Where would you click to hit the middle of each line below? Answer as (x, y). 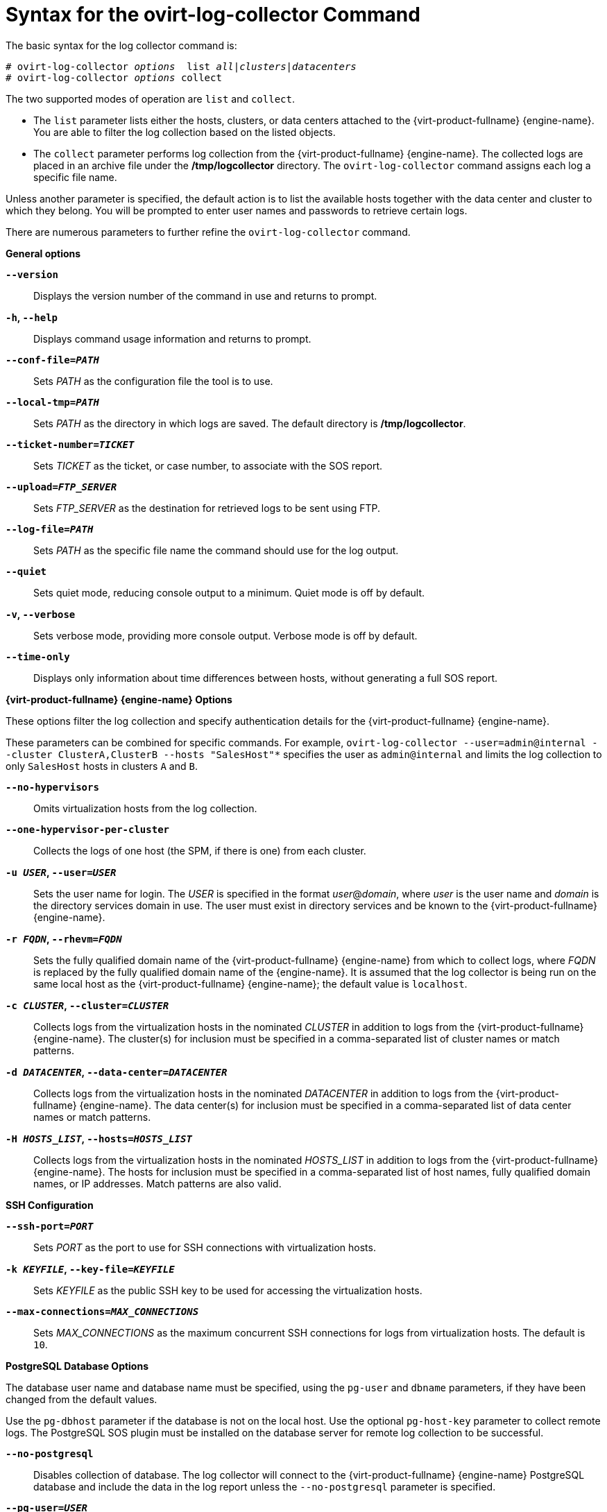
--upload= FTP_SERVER (61, 487)
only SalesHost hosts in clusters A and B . (102, 766)
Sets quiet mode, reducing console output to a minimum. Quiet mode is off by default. (229, 592)
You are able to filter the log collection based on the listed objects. (185, 132)
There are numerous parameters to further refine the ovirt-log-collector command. (208, 232)
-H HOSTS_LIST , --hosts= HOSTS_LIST (99, 1138)
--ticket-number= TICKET (70, 444)
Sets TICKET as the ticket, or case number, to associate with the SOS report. (208, 465)
